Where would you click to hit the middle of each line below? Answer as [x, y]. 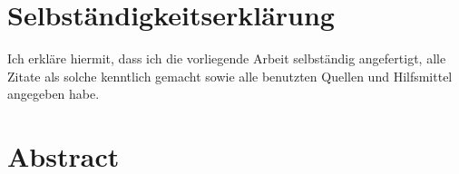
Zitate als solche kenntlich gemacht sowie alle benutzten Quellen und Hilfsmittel [230, 76]
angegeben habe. [54, 94]
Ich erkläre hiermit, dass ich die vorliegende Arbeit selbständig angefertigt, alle [227, 58]
